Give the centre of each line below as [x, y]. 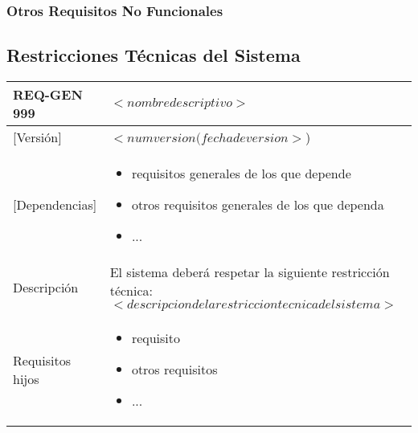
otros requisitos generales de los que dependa [258, 205]
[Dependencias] [55, 205]
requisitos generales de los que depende [241, 174]
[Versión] [37, 137]
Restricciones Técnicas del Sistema [154, 55]
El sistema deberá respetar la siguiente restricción [250, 272]
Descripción [46, 287]
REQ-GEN [48, 95]
